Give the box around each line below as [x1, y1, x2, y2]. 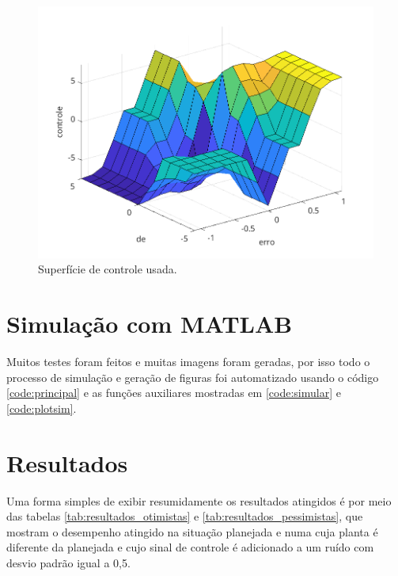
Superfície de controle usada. [38, 261, 177, 277]
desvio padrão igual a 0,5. [6, 555, 131, 571]
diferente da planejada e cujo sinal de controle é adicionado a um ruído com [6, 539, 374, 555]
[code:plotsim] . [6, 399, 77, 416]
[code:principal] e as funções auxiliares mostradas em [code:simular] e [6, 384, 341, 401]
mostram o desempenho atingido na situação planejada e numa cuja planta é [6, 523, 378, 540]
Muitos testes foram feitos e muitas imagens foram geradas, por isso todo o [6, 353, 370, 370]
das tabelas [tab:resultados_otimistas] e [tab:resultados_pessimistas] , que [6, 508, 363, 525]
